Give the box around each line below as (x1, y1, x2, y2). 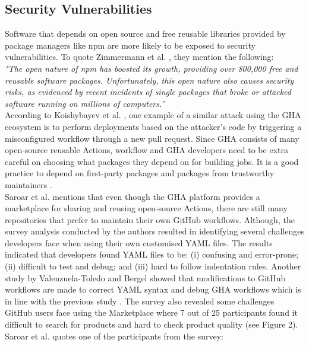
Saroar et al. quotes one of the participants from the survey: (5, 329, 223, 342)
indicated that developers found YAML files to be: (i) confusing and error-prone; (5, 248, 298, 261)
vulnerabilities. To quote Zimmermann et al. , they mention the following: (5, 50, 274, 63)
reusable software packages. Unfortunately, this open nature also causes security (5, 74, 294, 86)
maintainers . (5, 178, 52, 191)
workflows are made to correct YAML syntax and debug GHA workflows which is (5, 283, 301, 296)
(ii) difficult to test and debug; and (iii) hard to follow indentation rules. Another (5, 260, 301, 272)
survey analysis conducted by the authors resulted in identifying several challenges (5, 225, 304, 237)
